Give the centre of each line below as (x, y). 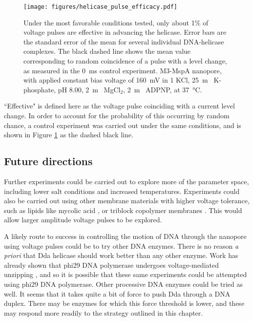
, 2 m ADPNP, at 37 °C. (163, 89)
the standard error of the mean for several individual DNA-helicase (124, 41)
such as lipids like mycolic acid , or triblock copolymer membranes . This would (123, 210)
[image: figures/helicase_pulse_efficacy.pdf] (100, 7)
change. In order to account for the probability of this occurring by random (117, 115)
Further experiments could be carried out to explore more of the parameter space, (126, 181)
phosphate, (40, 89)
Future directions (48, 161)
